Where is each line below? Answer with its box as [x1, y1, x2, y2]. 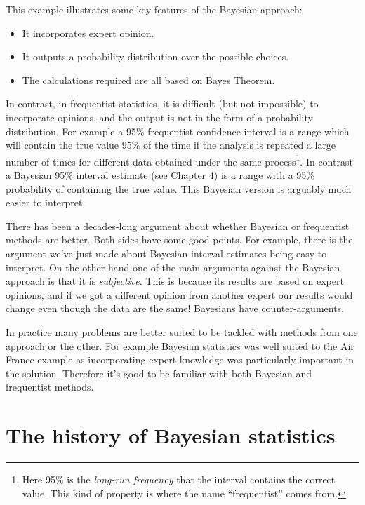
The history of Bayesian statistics [6, 421, 336, 450]
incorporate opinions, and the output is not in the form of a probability [6, 109, 313, 124]
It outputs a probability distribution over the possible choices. [22, 49, 289, 64]
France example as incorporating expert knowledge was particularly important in [6, 352, 354, 367]
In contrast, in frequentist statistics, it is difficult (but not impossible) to [6, 96, 319, 111]
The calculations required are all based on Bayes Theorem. [22, 72, 275, 87]
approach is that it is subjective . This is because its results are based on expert [6, 274, 344, 288]
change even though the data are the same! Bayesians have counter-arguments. [6, 301, 345, 316]
